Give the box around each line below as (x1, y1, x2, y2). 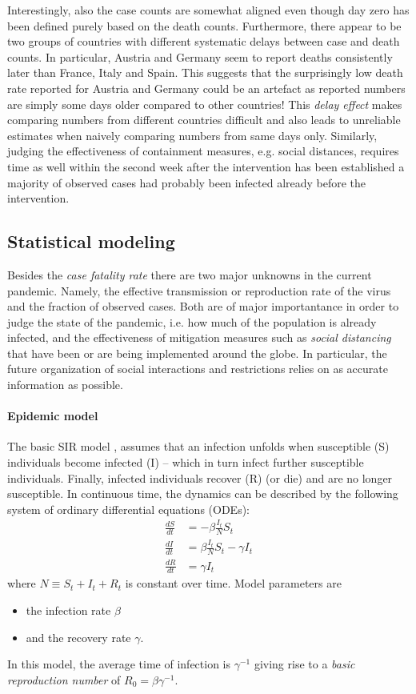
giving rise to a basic (254, 656, 355, 672)
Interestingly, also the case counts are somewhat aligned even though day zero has (7, 2, 410, 18)
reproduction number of (7, 671, 121, 688)
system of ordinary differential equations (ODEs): (7, 500, 250, 517)
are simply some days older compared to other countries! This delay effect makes (7, 95, 402, 112)
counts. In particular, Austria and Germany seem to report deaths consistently (7, 48, 393, 65)
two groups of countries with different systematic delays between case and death (7, 33, 400, 50)
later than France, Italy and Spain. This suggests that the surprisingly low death (7, 64, 403, 81)
